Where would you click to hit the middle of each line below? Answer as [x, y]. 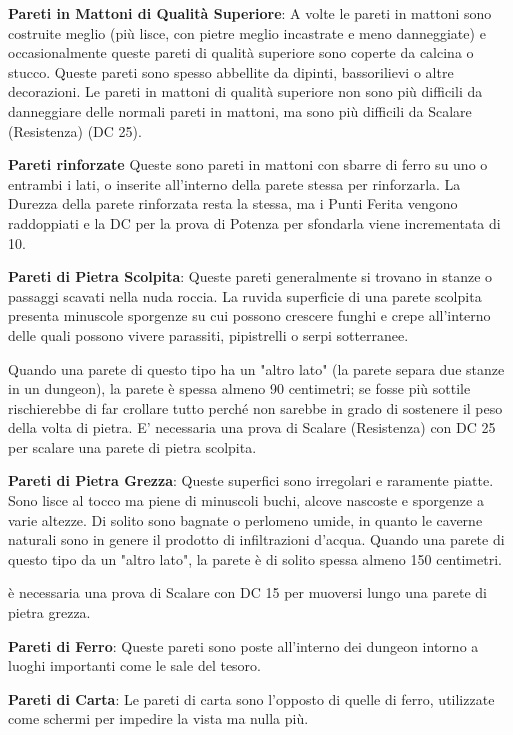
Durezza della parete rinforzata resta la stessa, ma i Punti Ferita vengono [233, 203]
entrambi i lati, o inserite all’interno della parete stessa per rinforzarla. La [234, 183]
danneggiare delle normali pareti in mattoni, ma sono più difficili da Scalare [240, 110]
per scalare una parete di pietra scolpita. [132, 446]
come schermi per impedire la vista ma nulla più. [158, 718]
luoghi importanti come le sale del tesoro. [134, 665]
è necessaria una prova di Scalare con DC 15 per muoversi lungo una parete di [247, 592]
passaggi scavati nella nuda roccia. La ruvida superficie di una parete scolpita [245, 295]
